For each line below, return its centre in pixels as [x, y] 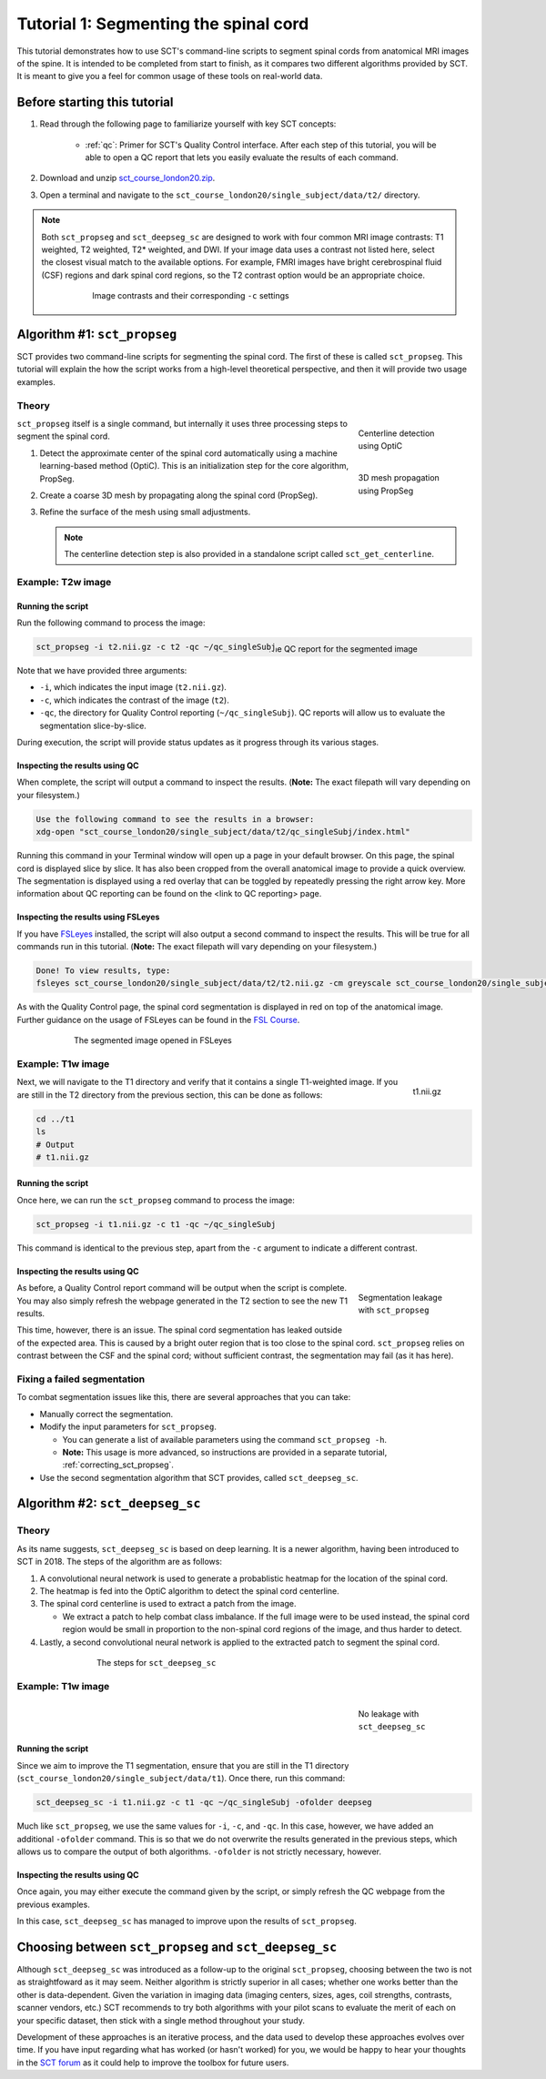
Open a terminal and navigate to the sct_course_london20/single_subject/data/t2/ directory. [230, 195]
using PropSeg [386, 491]
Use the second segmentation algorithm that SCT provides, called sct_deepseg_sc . [199, 1477]
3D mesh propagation [399, 478]
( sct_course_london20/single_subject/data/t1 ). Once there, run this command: [181, 1779]
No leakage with [389, 1714]
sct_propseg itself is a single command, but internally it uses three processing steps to [182, 423]
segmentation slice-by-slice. [93, 725]
